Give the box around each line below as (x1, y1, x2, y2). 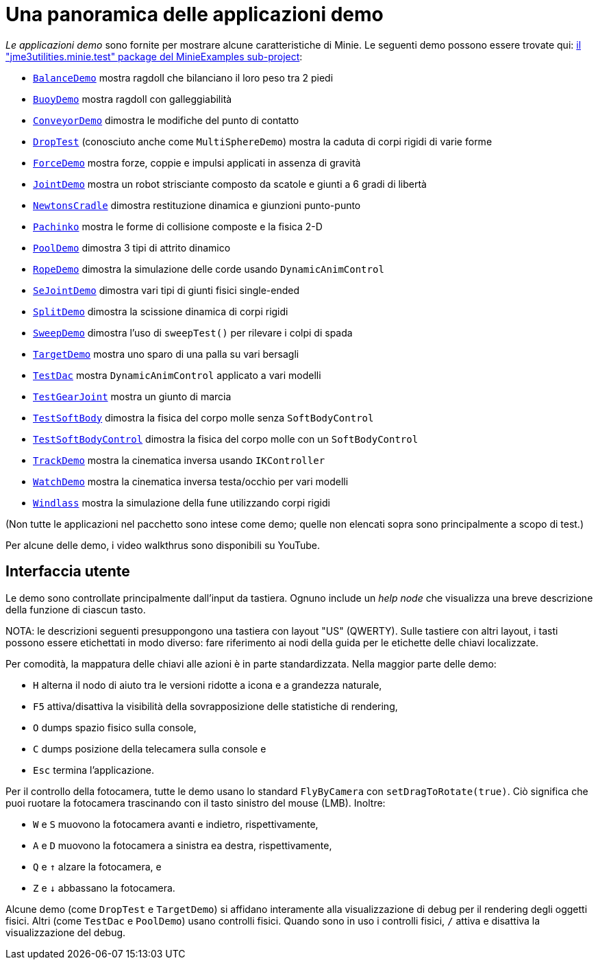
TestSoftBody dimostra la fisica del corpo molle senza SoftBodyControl (33, 411, 374, 424)
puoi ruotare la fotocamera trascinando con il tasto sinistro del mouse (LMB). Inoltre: (5, 796, 386, 809)
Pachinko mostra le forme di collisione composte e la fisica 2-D (33, 220, 323, 232)
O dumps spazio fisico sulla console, (33, 721, 197, 733)
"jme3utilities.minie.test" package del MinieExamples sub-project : (5, 50, 303, 62)
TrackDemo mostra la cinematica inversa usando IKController (33, 454, 325, 466)
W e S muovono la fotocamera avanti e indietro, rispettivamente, (33, 818, 319, 830)
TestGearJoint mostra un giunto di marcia (33, 390, 232, 402)
